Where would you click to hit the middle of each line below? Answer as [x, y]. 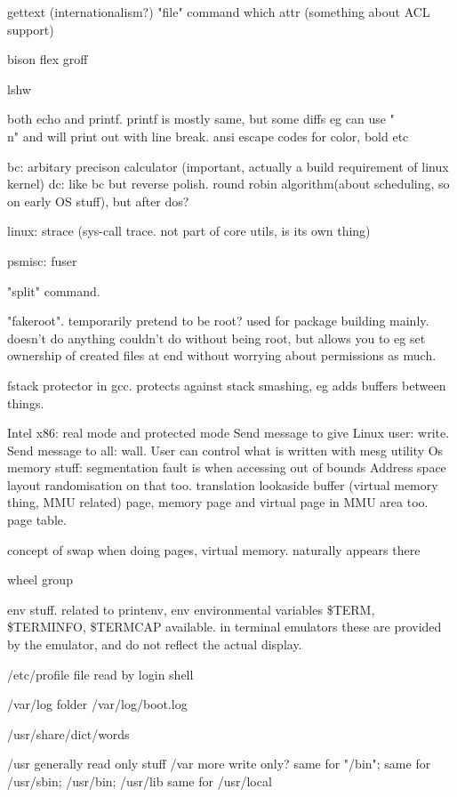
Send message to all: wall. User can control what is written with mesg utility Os [225, 450]
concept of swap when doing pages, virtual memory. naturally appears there [214, 549]
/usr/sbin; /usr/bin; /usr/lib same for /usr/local [140, 781]
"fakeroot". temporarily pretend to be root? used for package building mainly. [218, 321]
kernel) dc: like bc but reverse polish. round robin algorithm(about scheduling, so [228, 184]
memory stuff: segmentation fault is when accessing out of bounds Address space [227, 467]
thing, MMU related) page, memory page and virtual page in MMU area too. [218, 502]
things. [26, 403]
